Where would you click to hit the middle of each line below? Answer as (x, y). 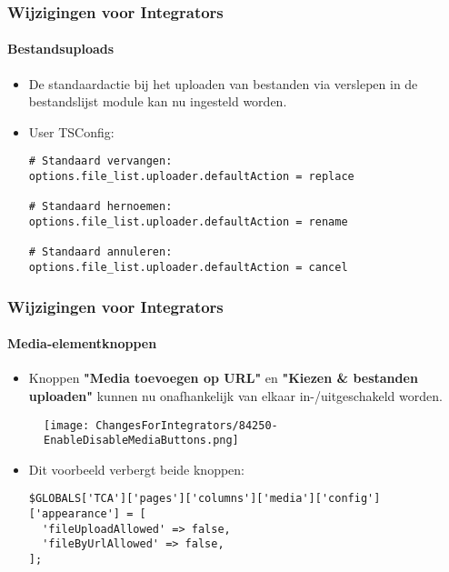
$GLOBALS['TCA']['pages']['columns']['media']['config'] (205, 499)
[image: (67, 425)
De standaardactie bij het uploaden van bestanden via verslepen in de (223, 83)
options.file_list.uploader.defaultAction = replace (191, 177)
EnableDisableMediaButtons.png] (141, 441)
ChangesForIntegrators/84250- (187, 425)
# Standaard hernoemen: (100, 207)
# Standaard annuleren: (100, 252)
